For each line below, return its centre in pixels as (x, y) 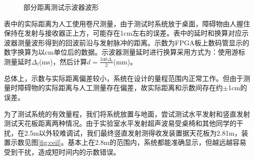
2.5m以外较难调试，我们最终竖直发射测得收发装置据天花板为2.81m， (133, 132)
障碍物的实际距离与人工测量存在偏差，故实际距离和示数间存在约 (120, 88)
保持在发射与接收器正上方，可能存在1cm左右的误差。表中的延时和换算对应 (123, 33)
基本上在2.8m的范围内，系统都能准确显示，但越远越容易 (157, 142)
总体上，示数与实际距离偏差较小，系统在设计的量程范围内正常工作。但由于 (124, 78)
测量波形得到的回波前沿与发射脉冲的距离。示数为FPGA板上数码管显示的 (133, 42)
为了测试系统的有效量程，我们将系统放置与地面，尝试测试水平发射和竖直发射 (127, 113)
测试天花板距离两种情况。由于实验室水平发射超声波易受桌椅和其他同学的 (120, 123)
